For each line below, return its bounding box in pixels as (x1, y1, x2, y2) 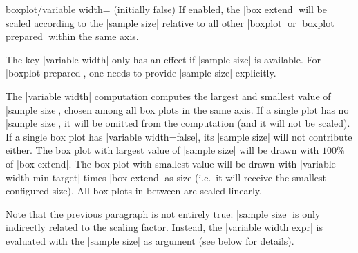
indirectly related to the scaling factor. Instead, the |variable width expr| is (6, 220, 323, 234)
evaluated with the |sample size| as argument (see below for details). (6, 233, 294, 247)
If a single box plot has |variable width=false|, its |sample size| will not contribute (6, 129, 352, 143)
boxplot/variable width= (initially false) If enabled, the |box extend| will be (6, 2, 327, 16)
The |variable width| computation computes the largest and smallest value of (6, 88, 331, 103)
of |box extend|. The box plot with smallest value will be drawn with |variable (6, 156, 336, 170)
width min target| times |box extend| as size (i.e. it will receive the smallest (6, 170, 326, 184)
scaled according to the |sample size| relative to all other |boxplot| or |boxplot (6, 15, 335, 30)
